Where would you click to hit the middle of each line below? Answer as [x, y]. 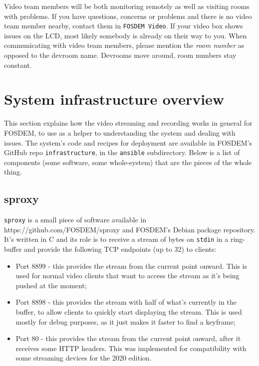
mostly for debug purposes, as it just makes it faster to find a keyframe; [126, 321]
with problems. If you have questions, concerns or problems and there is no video [128, 16]
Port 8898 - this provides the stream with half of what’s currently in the [126, 302]
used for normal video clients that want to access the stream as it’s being [128, 275]
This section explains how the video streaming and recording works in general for [128, 123]
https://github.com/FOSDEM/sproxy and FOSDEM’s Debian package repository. [130, 229]
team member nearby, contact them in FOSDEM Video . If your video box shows [124, 26]
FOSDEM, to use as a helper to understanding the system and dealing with [120, 132]
